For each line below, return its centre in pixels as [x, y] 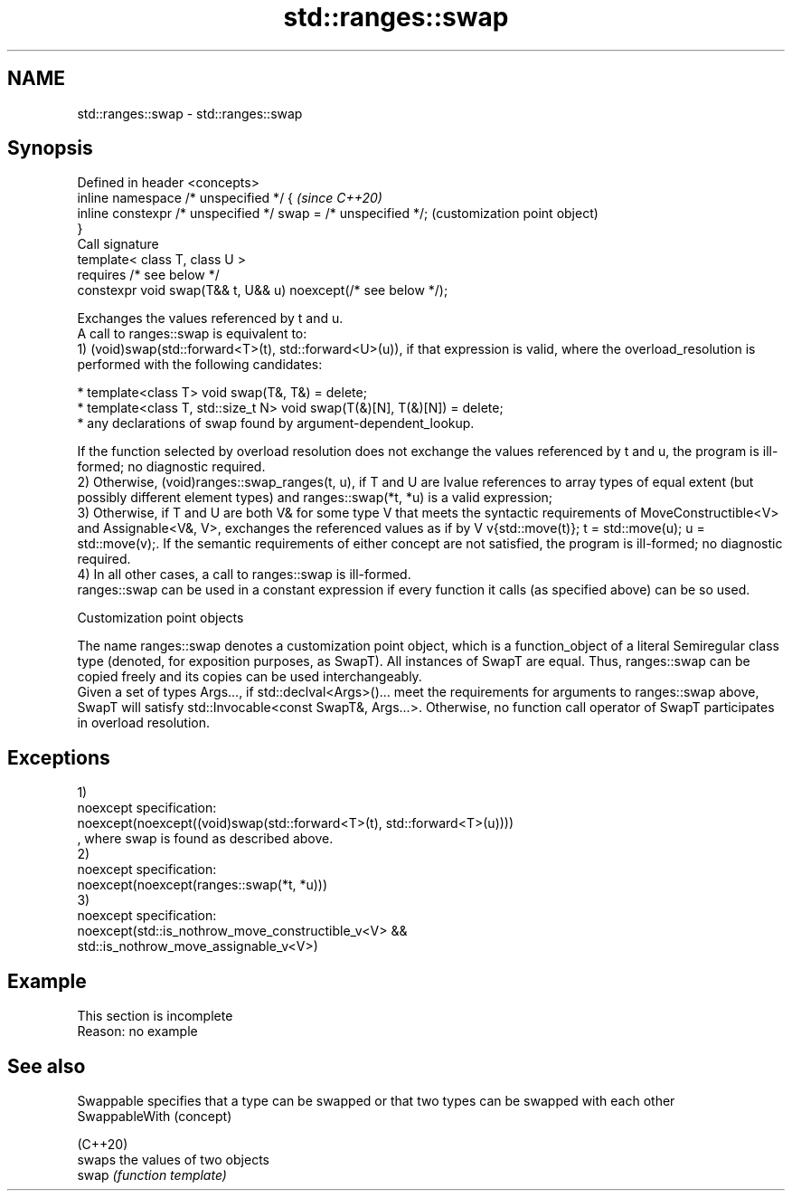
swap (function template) [152, 1174]
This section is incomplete [155, 1016]
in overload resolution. [143, 723]
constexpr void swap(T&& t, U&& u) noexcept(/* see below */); [263, 290]
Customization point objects [160, 618]
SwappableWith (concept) [155, 1116]
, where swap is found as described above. [205, 839]
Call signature [118, 244]
